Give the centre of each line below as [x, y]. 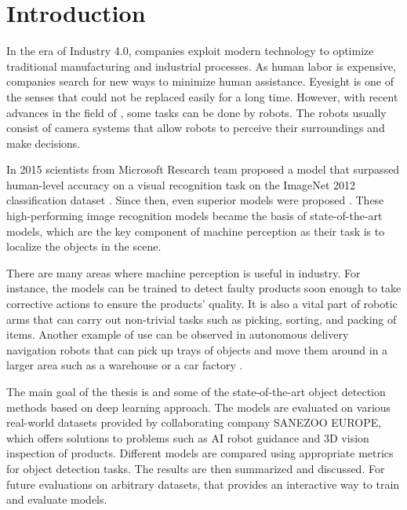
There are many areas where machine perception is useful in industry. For [184, 272]
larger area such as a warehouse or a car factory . [125, 365]
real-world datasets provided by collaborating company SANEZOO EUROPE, [194, 422]
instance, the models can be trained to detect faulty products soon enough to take [204, 288]
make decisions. [44, 143]
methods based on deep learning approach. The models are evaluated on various [199, 407]
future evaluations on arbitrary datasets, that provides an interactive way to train [203, 484]
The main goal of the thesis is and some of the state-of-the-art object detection [196, 391]
